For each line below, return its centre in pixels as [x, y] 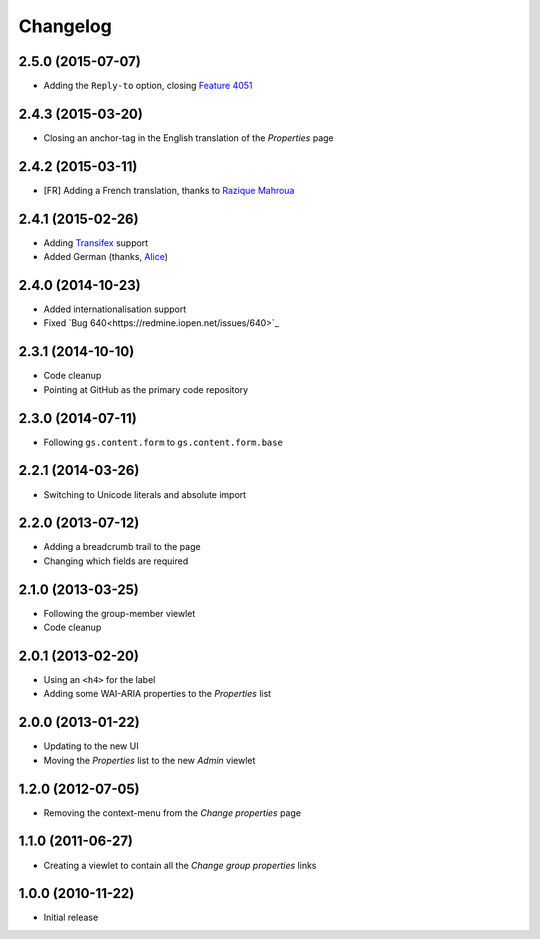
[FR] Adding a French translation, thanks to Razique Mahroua [169, 190]
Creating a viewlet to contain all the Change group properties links [180, 865]
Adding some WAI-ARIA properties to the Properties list [157, 694]
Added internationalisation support [115, 309]
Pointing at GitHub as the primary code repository [146, 389]
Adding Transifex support [96, 242]
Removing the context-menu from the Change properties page [172, 812]
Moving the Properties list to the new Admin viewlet [149, 760]
